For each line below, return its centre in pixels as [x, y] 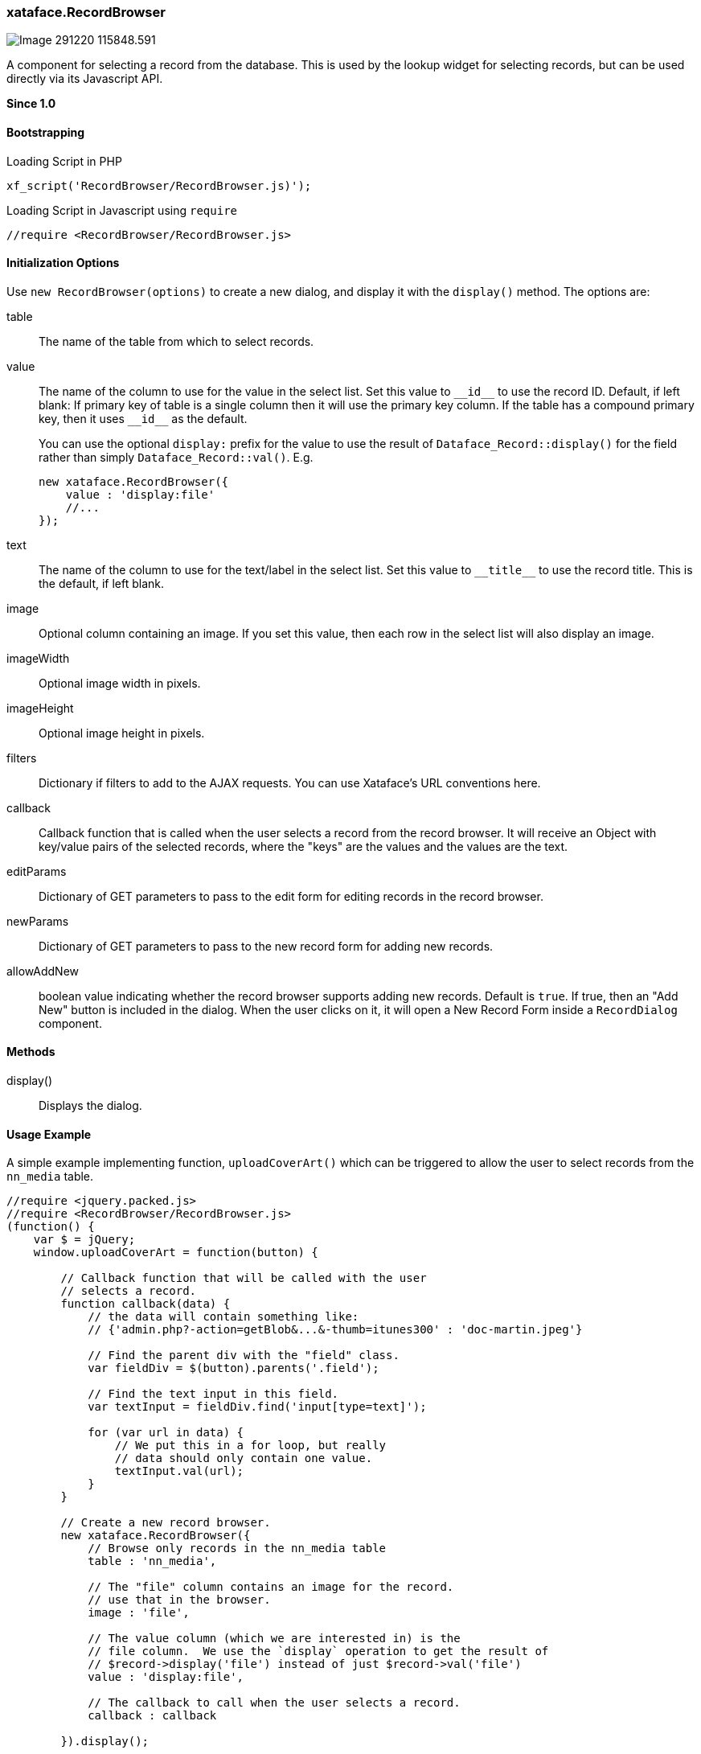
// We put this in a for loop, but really [250, 1446]
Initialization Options [63, 263]
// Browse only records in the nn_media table [237, 1549]
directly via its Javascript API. [85, 79]
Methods [31, 1052]
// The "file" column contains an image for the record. [271, 1587]
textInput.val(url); [179, 1471]
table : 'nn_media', [152, 1561]
